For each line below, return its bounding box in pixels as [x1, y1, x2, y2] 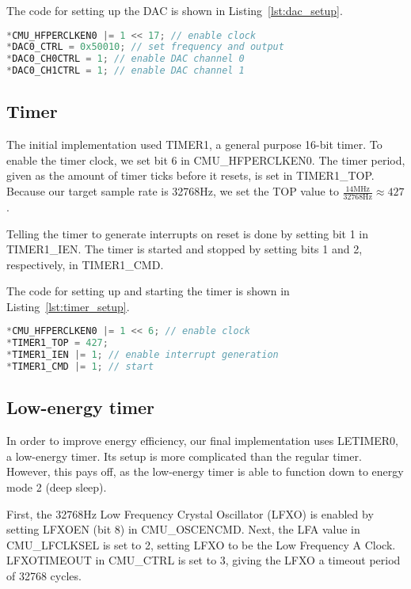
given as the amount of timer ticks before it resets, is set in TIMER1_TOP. [6, 167, 375, 184]
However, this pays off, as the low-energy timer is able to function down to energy [6, 463, 404, 480]
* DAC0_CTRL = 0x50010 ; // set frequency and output [6, 41, 284, 53]
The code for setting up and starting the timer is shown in [6, 283, 290, 299]
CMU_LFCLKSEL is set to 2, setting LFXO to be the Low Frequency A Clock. [6, 536, 396, 553]
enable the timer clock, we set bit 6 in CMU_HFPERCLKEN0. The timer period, [6, 151, 405, 168]
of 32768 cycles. [6, 567, 82, 583]
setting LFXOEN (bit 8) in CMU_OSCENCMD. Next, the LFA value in [6, 521, 360, 538]
